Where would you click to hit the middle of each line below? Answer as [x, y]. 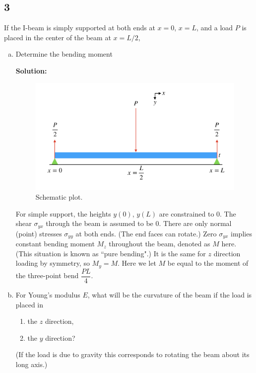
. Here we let [137, 263]
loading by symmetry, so [53, 263]
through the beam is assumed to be [99, 223]
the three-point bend [47, 275]
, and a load [215, 28]
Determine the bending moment [64, 54]
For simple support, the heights [63, 213]
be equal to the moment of [208, 263]
